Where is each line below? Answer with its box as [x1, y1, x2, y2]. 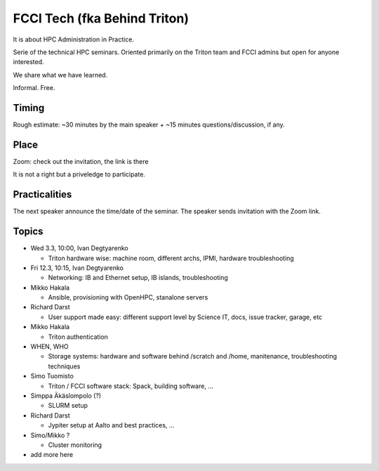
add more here [30, 451, 74, 459]
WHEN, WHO [30, 342, 69, 351]
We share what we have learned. [13, 70, 108, 79]
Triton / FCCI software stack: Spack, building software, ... [48, 382, 214, 390]
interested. [13, 58, 45, 66]
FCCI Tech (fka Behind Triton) [13, 11, 189, 26]
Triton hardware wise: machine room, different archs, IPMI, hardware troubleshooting [48, 254, 294, 262]
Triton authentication [48, 333, 109, 341]
